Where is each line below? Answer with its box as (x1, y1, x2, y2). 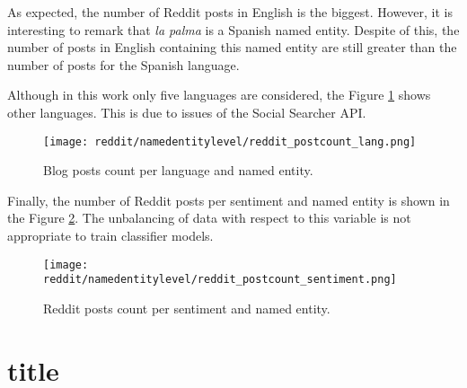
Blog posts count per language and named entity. (43, 161, 313, 180)
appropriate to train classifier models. (7, 226, 214, 244)
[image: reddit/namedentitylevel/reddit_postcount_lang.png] (43, 135, 417, 148)
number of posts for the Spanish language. (7, 55, 240, 74)
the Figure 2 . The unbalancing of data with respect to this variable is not (7, 208, 411, 227)
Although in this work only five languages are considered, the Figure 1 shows (7, 85, 431, 104)
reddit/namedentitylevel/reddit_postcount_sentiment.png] (43, 273, 397, 287)
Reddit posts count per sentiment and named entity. (43, 298, 330, 317)
